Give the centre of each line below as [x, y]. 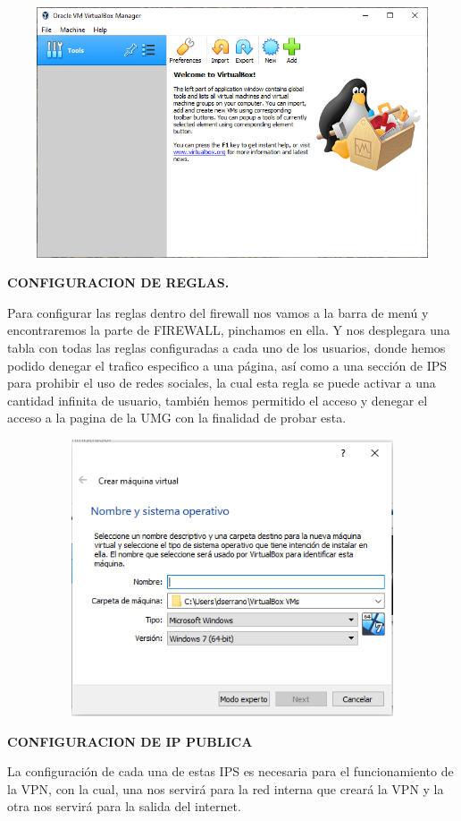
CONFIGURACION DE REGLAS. [118, 282]
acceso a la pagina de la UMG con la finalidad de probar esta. [177, 418]
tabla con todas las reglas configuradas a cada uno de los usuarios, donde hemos [226, 348]
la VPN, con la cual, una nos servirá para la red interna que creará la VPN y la [226, 788]
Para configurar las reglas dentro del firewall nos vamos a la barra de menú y [218, 312]
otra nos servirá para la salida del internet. [124, 806]
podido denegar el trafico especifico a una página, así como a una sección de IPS [227, 365]
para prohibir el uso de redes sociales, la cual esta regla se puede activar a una [222, 383]
